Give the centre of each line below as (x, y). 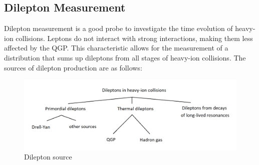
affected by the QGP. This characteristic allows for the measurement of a (116, 48)
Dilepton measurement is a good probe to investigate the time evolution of (118, 28)
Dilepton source (48, 157)
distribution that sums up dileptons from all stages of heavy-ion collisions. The (125, 57)
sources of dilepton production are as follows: (73, 67)
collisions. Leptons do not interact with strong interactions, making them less (134, 38)
